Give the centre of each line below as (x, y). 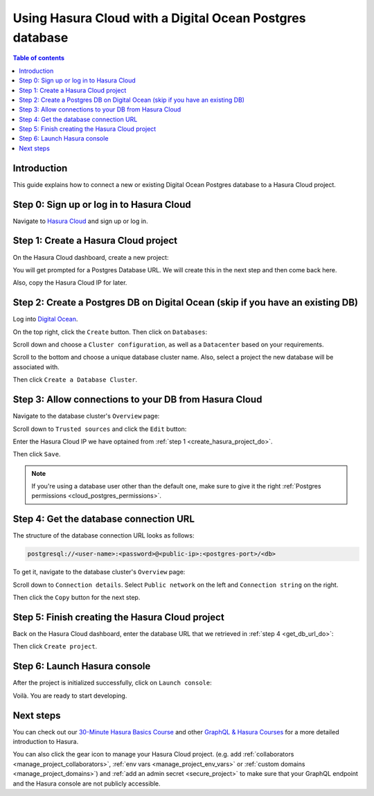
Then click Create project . (55, 646)
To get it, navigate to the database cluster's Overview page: (99, 572)
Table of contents (39, 58)
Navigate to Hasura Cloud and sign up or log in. (80, 221)
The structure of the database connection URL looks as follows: (104, 536)
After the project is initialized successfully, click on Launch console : (112, 683)
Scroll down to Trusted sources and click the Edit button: (100, 429)
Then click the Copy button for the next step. (77, 598)
